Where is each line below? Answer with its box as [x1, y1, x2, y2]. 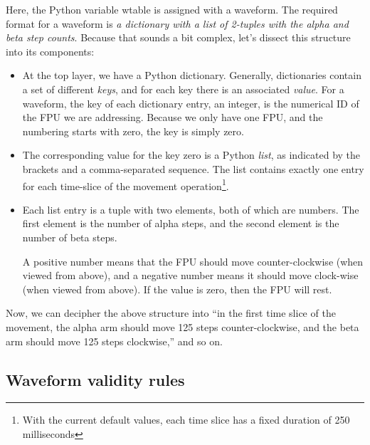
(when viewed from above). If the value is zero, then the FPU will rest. [22, 281, 332, 296]
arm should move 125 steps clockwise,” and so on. [6, 333, 223, 348]
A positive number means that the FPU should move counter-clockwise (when [22, 253, 364, 268]
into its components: [6, 43, 95, 58]
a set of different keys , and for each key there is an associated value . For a [22, 81, 344, 96]
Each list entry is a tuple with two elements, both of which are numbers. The [22, 201, 359, 216]
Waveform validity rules [6, 368, 185, 390]
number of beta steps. [22, 229, 117, 244]
